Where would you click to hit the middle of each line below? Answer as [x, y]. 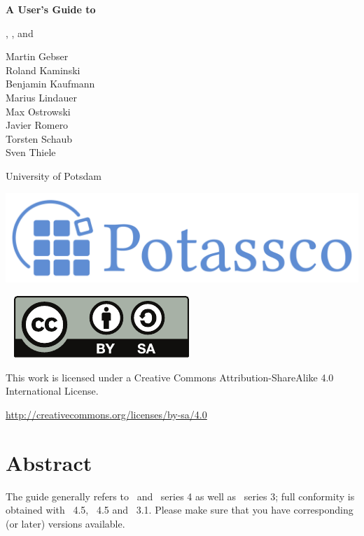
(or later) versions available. [65, 523]
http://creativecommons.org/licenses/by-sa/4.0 [106, 414]
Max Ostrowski [38, 111]
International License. [52, 391]
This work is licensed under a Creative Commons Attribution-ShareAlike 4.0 [170, 377]
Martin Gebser [37, 56]
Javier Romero [37, 125]
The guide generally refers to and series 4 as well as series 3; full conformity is [180, 496]
